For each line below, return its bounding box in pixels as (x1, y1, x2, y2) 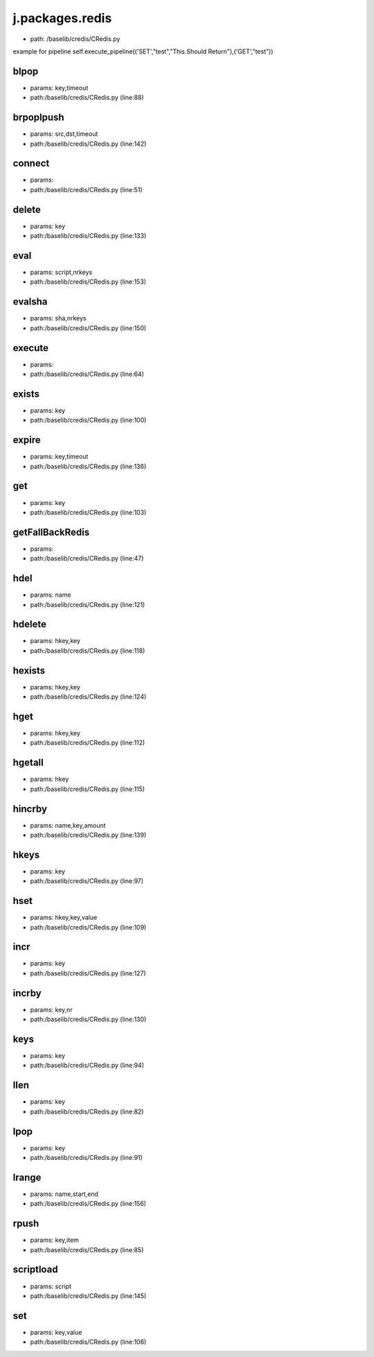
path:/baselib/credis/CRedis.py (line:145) (30, 1291, 147, 1300)
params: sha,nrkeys (30, 314, 87, 323)
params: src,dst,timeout (30, 130, 98, 138)
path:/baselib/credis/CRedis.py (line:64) (30, 370, 145, 378)
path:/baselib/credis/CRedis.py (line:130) (30, 1015, 147, 1023)
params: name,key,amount (30, 821, 107, 829)
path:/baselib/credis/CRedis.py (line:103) (30, 508, 147, 516)
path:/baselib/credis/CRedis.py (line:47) (30, 554, 144, 563)
